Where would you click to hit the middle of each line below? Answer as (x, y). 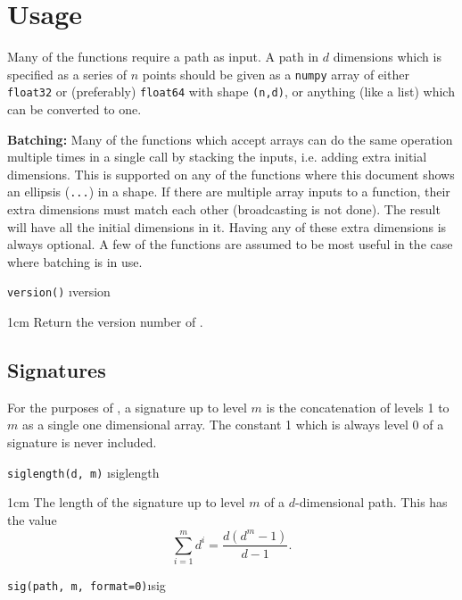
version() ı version (59, 292)
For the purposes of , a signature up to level (127, 407)
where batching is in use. (75, 261)
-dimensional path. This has (371, 502)
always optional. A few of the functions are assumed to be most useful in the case (230, 244)
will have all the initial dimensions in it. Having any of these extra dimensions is (227, 226)
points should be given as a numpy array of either (276, 74)
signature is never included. (82, 442)
